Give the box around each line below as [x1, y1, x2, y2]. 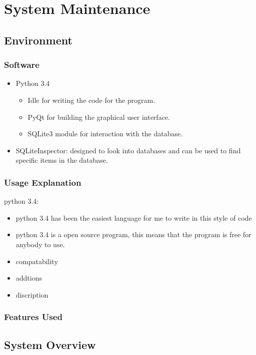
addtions [15, 273, 42, 283]
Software [4, 58, 39, 71]
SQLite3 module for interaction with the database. [27, 128, 183, 139]
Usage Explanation [4, 176, 81, 188]
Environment [4, 32, 72, 47]
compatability [15, 256, 58, 266]
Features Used [4, 311, 62, 323]
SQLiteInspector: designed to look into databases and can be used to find [15, 145, 241, 155]
